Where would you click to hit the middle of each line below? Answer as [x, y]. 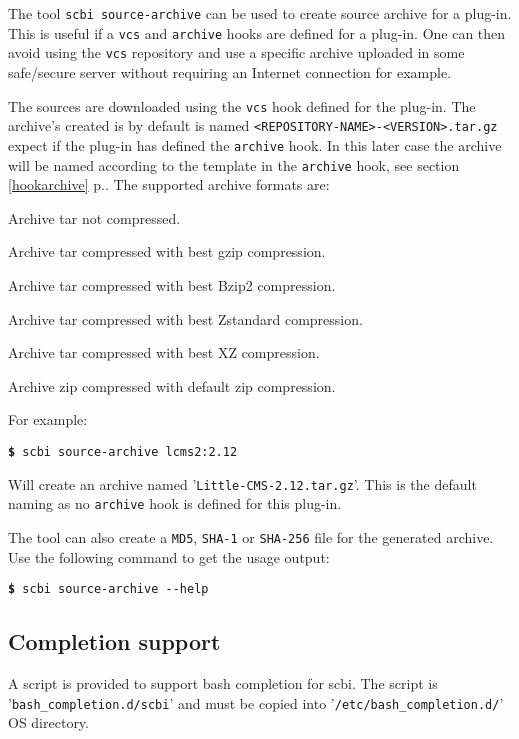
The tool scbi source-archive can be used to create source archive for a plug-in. [260, 13]
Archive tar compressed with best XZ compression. [164, 352]
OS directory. [48, 722]
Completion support [114, 641]
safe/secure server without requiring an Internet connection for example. [230, 71]
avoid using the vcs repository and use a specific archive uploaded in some [236, 52]
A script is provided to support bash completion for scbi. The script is [223, 683]
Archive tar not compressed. [94, 217]
